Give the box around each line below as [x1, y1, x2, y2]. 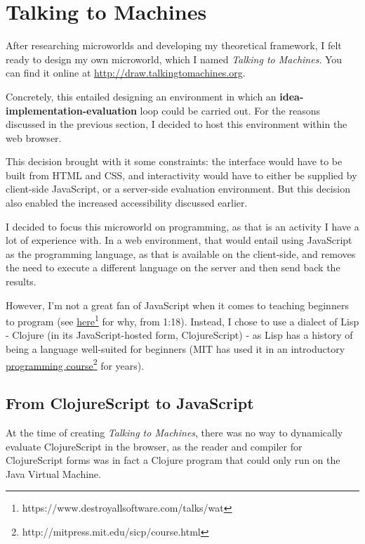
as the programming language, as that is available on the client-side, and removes [6, 246, 356, 261]
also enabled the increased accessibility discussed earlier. [6, 195, 248, 210]
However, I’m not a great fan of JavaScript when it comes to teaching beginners [6, 297, 349, 312]
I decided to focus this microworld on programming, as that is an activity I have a [6, 219, 359, 233]
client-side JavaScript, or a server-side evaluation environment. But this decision [6, 181, 350, 196]
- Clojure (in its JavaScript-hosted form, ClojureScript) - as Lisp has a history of [6, 328, 353, 342]
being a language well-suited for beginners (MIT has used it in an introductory [6, 342, 345, 356]
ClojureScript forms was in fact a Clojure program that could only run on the [6, 453, 340, 467]
